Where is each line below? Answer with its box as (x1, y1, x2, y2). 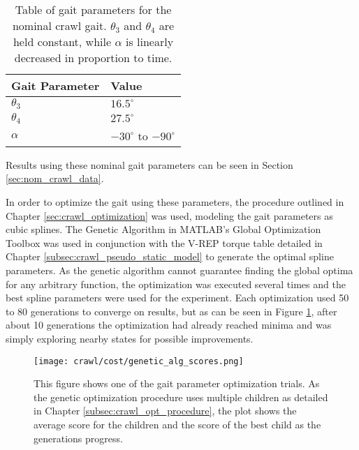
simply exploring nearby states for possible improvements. (6, 331, 254, 345)
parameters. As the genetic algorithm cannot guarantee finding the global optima (6, 263, 353, 278)
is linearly (125, 33, 174, 50)
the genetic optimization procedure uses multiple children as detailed (34, 389, 328, 404)
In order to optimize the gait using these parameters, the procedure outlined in (6, 195, 344, 209)
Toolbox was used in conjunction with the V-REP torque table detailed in (6, 235, 323, 250)
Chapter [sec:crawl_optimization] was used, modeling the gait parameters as (6, 208, 333, 223)
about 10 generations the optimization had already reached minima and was (6, 317, 332, 332)
